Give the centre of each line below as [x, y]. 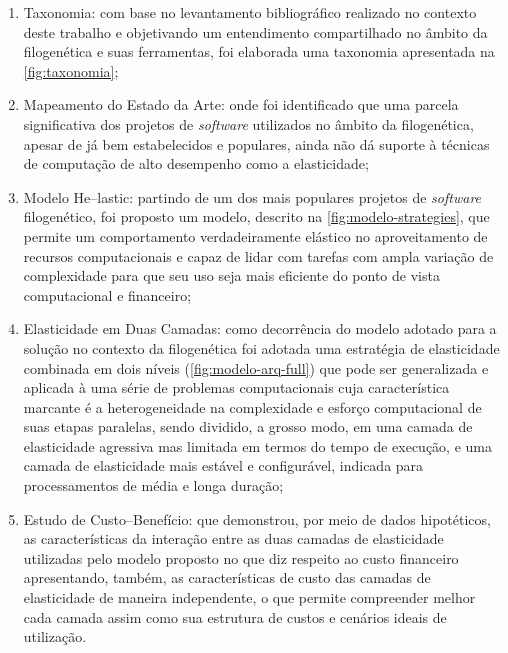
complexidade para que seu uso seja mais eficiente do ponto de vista [231, 275]
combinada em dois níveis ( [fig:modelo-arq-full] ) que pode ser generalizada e [256, 367]
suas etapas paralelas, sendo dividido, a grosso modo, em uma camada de [248, 426]
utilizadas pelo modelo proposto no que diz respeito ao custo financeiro [241, 557]
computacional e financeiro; [107, 294]
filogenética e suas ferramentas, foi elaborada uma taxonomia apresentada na [259, 51]
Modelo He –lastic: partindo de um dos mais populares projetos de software [252, 196]
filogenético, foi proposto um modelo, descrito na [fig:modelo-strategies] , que [256, 216]
